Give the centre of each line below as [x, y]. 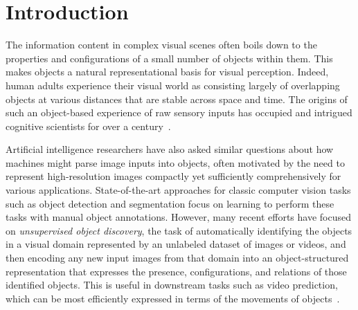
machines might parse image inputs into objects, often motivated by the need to [175, 162]
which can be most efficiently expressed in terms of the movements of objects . [173, 298]
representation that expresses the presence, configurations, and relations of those [176, 271]
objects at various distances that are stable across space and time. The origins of [177, 99]
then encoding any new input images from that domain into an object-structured [177, 258]
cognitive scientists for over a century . [88, 126]
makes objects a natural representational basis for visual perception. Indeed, [167, 72]
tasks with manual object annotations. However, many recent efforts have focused [179, 217]
